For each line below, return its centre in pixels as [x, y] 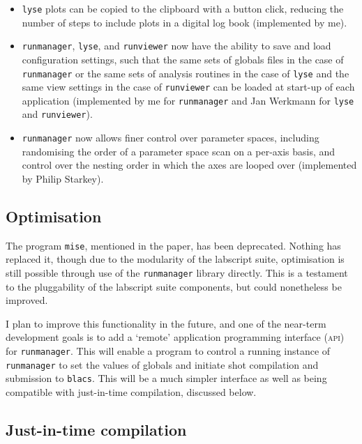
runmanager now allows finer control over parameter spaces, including [171, 138]
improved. [27, 300]
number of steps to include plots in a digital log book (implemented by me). [184, 22]
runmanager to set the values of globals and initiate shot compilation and [162, 364]
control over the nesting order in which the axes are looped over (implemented [189, 165]
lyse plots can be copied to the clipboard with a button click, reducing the [183, 8]
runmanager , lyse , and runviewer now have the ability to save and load [176, 46]
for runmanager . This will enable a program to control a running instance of [168, 351]
